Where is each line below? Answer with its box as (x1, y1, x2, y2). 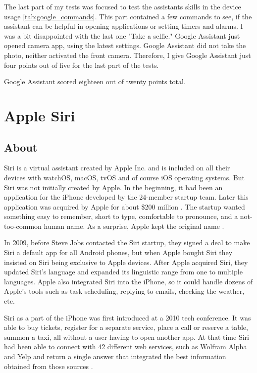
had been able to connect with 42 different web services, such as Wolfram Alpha (4, 341, 247, 352)
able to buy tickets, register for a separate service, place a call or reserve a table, (4, 322, 248, 332)
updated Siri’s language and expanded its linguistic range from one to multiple (4, 266, 243, 277)
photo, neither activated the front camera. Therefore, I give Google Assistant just (4, 50, 251, 60)
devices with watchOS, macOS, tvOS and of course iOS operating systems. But (4, 172, 245, 182)
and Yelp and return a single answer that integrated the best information (4, 351, 226, 362)
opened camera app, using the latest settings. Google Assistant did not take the (4, 40, 246, 51)
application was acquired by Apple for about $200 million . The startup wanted (4, 201, 245, 212)
